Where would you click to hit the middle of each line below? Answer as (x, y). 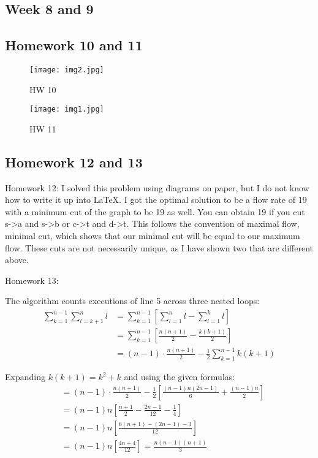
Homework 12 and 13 (74, 162)
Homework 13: (32, 280)
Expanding (25, 377)
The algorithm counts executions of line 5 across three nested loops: (132, 301)
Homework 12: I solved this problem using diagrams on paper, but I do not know (157, 187)
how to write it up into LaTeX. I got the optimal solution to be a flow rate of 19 (156, 200)
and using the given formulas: (180, 377)
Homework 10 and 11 (74, 45)
